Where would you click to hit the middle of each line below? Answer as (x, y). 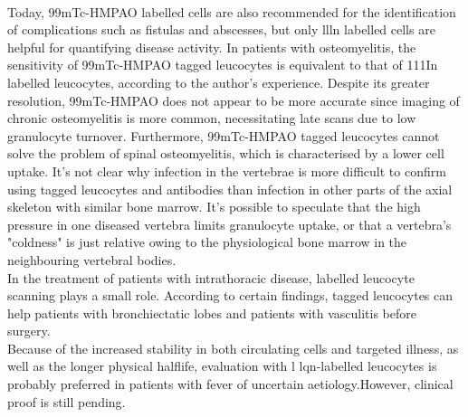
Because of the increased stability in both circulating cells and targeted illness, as (233, 348)
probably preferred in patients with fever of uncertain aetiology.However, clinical (230, 384)
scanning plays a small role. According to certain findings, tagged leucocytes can (230, 295)
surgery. (29, 331)
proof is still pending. (67, 401)
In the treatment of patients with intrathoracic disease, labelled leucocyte (211, 277)
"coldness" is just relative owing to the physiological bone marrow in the (207, 242)
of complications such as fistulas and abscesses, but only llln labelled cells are (221, 29)
